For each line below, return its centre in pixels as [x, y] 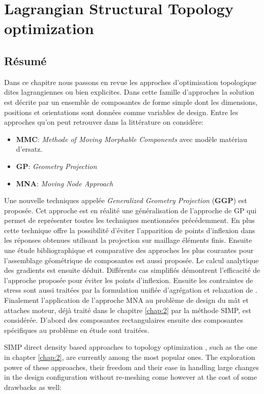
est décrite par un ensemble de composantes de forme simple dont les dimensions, [131, 102]
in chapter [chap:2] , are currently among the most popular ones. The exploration [130, 357]
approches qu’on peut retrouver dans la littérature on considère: [104, 122]
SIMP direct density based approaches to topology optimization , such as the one [131, 347]
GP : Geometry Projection [56, 166]
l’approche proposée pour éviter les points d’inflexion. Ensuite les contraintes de [129, 280]
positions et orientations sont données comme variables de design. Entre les [121, 112]
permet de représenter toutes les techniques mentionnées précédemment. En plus [130, 220]
